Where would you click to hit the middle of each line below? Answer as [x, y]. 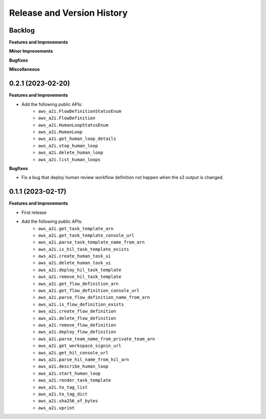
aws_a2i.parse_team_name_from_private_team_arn [97, 339]
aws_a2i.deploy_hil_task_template [80, 270]
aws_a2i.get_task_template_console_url [86, 235]
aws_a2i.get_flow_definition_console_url [89, 291]
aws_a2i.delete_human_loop [71, 153]
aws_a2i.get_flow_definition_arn [79, 284]
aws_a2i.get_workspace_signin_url [80, 346]
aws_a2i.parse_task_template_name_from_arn [91, 242]
